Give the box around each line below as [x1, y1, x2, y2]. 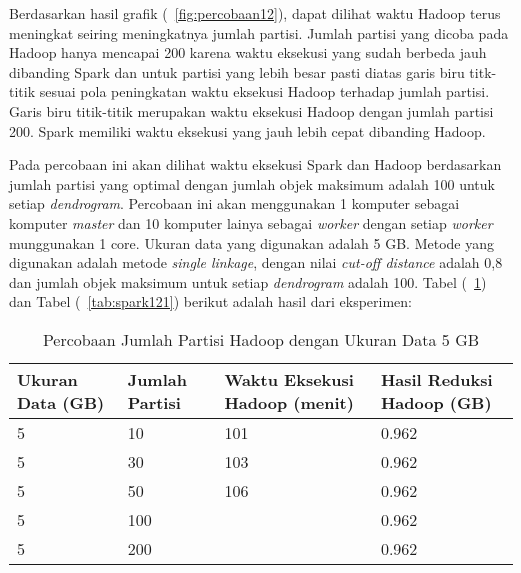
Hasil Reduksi [380, 367, 493, 391]
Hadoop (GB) [380, 390, 492, 414]
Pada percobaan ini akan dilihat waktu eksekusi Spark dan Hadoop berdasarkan [9, 154, 502, 175]
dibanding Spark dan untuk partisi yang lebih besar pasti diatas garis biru [9, 61, 465, 82]
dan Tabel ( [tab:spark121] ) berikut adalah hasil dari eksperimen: [9, 291, 412, 312]
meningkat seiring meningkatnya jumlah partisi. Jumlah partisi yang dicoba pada [9, 22, 509, 43]
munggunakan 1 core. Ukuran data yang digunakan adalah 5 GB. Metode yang [9, 232, 494, 253]
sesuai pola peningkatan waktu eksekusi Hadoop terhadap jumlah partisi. [39, 81, 490, 102]
